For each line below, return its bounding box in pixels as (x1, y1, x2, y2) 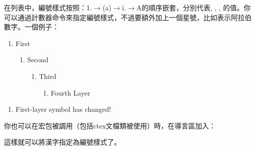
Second (27, 54, 49, 65)
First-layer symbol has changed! (15, 104, 111, 114)
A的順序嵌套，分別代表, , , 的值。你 (136, 2, 251, 12)
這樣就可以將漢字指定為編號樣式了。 (4, 137, 121, 147)
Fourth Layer (51, 87, 90, 98)
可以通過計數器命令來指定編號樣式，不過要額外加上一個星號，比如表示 (4, 12, 231, 22)
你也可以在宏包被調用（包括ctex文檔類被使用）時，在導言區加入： (4, 120, 216, 130)
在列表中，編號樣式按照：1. (4, 2, 92, 12)
